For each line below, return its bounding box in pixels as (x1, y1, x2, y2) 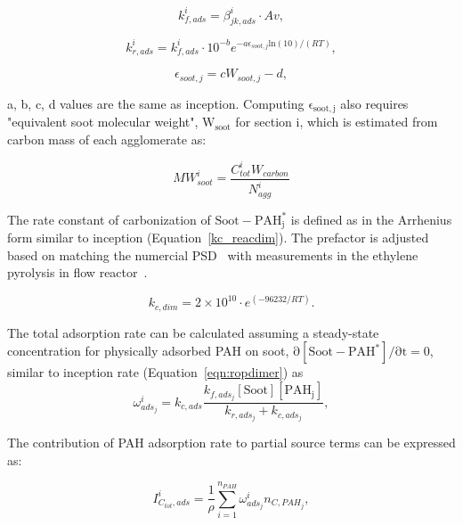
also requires (340, 94, 409, 112)
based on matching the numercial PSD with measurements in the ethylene (7, 245, 418, 264)
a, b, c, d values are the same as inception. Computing (7, 94, 305, 112)
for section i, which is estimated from (235, 112, 438, 131)
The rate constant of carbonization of (7, 209, 211, 228)
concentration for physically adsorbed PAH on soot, (7, 341, 289, 360)
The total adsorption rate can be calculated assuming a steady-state (7, 323, 379, 341)
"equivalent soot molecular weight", (7, 112, 199, 131)
